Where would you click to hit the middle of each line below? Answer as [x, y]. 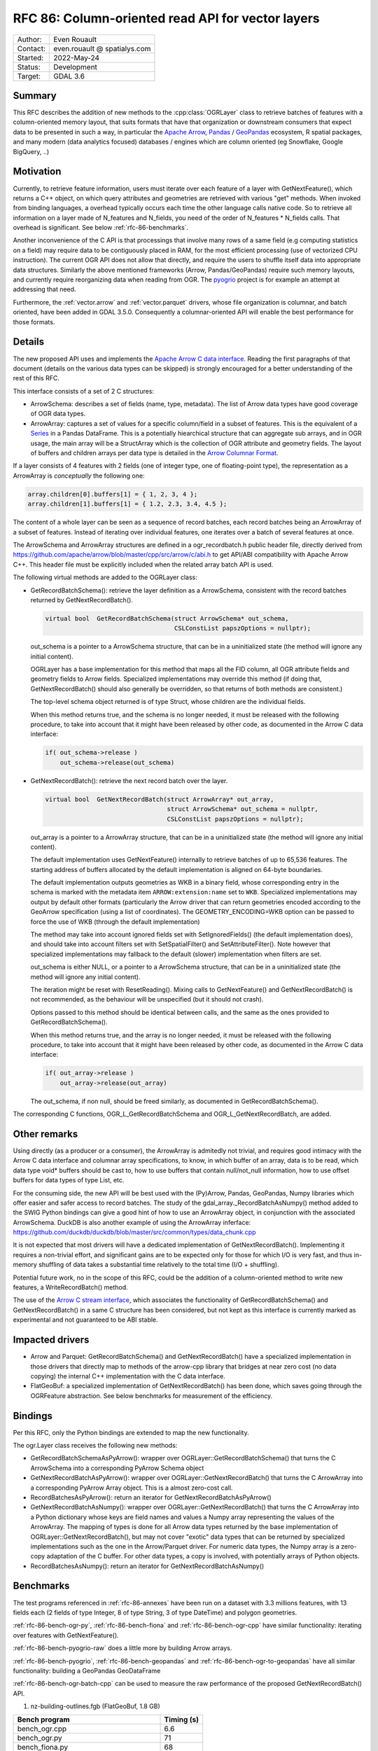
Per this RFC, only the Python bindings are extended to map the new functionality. [131, 1432]
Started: [30, 57]
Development [76, 67]
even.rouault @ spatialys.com [102, 48]
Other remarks [45, 1134]
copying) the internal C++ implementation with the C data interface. [128, 1376]
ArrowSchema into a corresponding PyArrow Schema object [117, 1468]
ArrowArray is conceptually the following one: [79, 476]
